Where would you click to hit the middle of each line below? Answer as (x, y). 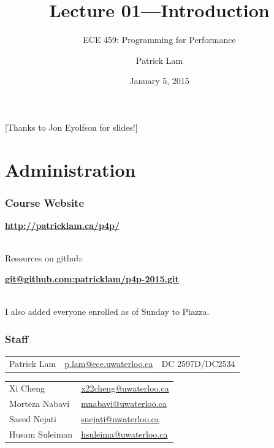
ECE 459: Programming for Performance (159, 40)
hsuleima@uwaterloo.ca (124, 434)
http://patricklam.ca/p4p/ (63, 226)
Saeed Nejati (33, 419)
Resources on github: (44, 258)
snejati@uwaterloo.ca (120, 419)
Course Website (45, 202)
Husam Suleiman (41, 434)
